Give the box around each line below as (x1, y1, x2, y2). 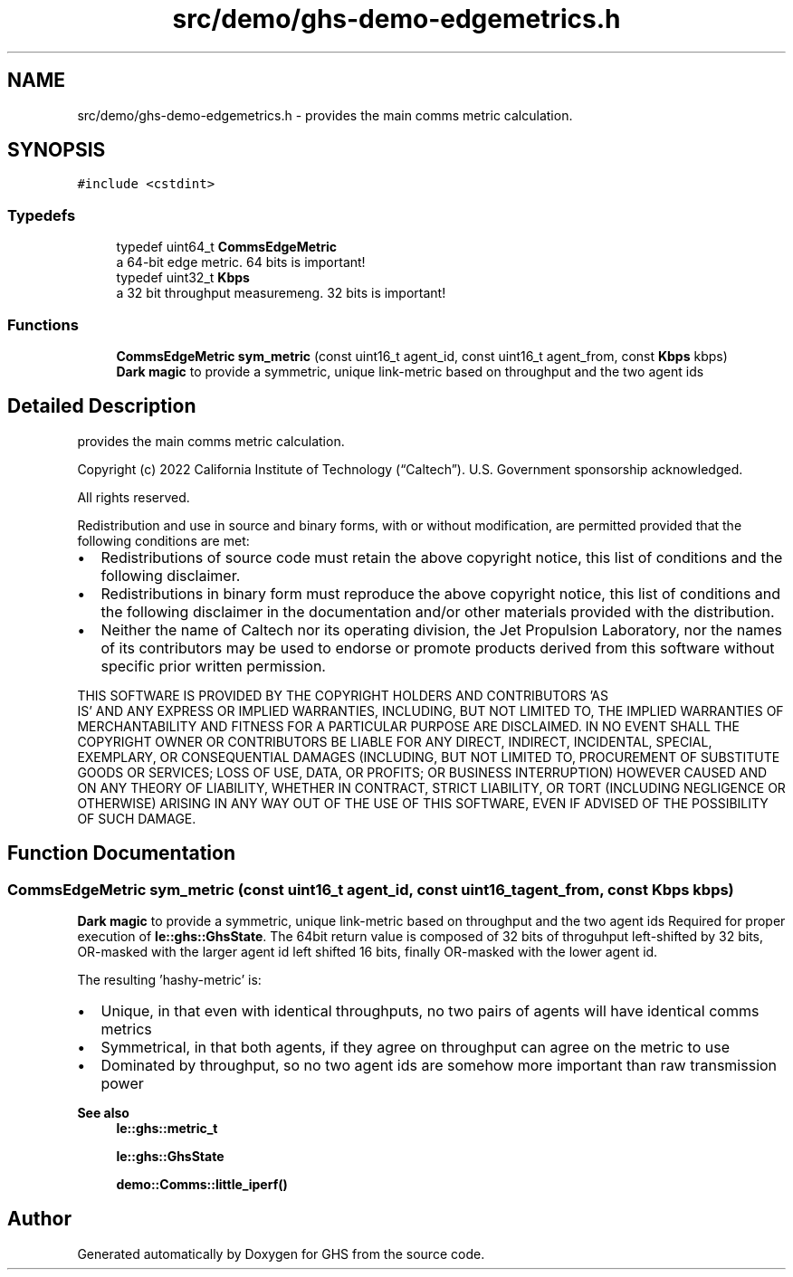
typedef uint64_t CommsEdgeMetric (116, 239, 338, 255)
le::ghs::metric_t (116, 1120, 218, 1136)
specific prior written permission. (100, 656, 326, 675)
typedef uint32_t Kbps (116, 270, 250, 286)
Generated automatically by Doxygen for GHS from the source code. (77, 1245, 485, 1262)
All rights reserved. (77, 489, 190, 505)
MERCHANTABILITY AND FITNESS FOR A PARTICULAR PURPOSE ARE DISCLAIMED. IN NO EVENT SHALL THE (77, 718, 740, 734)
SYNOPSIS (7, 138, 106, 162)
